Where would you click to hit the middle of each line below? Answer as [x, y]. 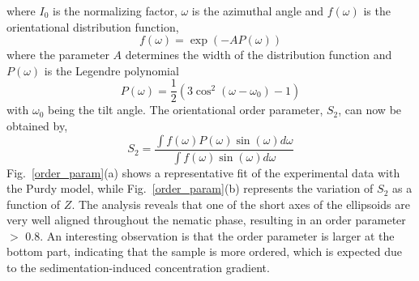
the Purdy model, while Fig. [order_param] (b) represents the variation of [190, 188]
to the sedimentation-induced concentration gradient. [138, 268]
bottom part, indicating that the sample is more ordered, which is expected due [205, 251]
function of [34, 204]
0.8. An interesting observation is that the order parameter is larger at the [210, 235]
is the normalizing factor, [115, 11]
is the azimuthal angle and [258, 11]
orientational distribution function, [93, 26]
